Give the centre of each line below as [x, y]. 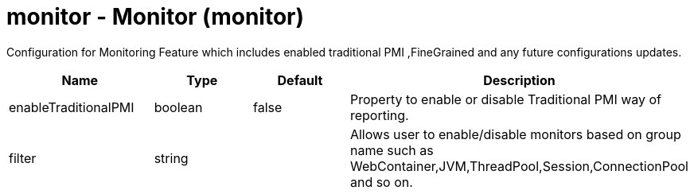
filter [23, 158]
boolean [178, 107]
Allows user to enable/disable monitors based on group [515, 134]
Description [519, 80]
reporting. [379, 115]
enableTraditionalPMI [72, 107]
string [171, 158]
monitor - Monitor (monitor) [156, 17]
